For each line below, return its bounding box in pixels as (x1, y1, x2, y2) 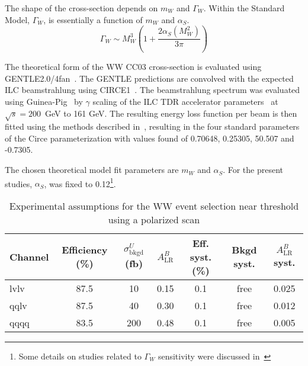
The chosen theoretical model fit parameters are (5, 163, 179, 176)
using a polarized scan (108, 212, 200, 226)
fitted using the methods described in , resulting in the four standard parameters (5, 120, 300, 133)
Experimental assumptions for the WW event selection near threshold (9, 198, 299, 213)
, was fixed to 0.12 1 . (44, 175, 116, 190)
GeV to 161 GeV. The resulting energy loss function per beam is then (45, 107, 297, 119)
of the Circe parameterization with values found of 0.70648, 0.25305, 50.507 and (5, 131, 294, 144)
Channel (9, 249, 49, 264)
